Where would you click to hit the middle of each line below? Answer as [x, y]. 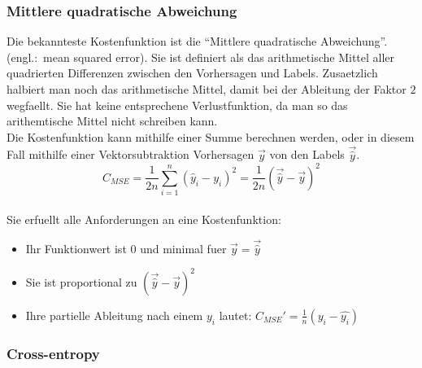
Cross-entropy [53, 353]
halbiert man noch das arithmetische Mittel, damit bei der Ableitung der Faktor [207, 89]
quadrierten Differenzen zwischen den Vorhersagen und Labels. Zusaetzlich [192, 73]
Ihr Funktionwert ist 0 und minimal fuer [126, 248]
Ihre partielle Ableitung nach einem [114, 315]
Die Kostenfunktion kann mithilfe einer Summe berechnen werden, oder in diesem [211, 136]
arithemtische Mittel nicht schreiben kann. [112, 121]
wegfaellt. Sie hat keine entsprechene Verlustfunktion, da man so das [177, 105]
